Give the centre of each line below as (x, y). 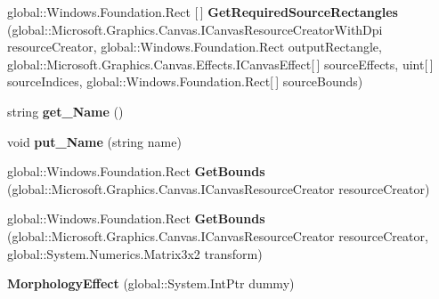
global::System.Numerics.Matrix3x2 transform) (135, 253)
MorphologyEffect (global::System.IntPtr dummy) (151, 283)
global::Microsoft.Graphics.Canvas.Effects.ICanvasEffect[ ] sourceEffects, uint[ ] (220, 64)
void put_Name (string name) (94, 141)
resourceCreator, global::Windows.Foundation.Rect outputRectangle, (195, 47)
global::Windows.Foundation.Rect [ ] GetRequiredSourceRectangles (203, 12)
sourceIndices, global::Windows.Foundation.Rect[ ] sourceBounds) (185, 81)
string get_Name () (65, 111)
